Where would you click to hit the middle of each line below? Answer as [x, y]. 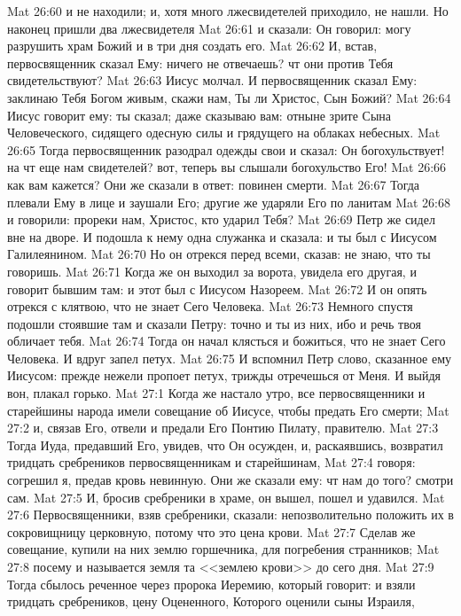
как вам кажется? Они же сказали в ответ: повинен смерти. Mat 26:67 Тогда [214, 184]
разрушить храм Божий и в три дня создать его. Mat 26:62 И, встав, [192, 46]
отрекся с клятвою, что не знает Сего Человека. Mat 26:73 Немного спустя [210, 306]
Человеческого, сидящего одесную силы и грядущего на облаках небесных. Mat [224, 133]
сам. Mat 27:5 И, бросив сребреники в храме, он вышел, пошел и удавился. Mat [226, 497]
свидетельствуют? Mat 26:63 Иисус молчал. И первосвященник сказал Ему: [212, 80]
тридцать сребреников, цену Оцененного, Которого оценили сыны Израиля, [211, 601]
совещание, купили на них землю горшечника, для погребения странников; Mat [223, 549]
